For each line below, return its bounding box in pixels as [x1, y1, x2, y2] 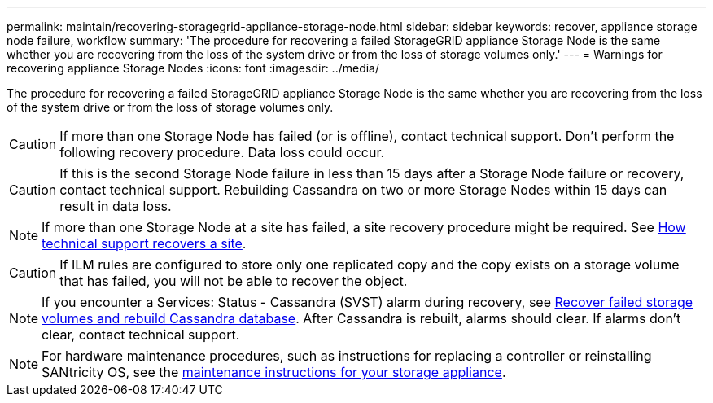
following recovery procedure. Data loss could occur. [59, 144, 385, 160]
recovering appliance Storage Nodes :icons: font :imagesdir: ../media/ [7, 61, 380, 75]
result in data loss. [59, 198, 172, 214]
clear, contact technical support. [42, 326, 240, 343]
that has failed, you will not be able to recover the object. [59, 273, 408, 289]
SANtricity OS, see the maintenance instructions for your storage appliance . [42, 364, 506, 380]
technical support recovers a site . [42, 235, 247, 252]
